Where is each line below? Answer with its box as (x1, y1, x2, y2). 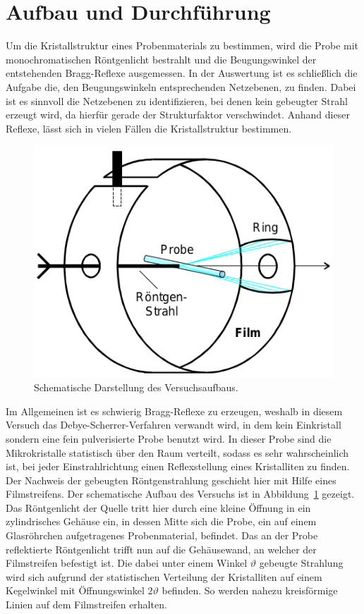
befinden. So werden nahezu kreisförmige (162, 583, 338, 598)
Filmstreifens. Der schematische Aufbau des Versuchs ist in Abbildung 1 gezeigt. (6, 486, 355, 501)
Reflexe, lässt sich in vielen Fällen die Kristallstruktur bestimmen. (6, 121, 292, 135)
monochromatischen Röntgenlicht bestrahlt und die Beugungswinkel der (6, 51, 317, 66)
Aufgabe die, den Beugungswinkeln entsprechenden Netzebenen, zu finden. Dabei (6, 79, 356, 94)
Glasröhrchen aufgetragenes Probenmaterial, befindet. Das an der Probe (6, 528, 318, 543)
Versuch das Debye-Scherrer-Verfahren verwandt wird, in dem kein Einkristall (6, 417, 341, 432)
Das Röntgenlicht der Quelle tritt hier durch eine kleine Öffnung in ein (6, 500, 311, 515)
